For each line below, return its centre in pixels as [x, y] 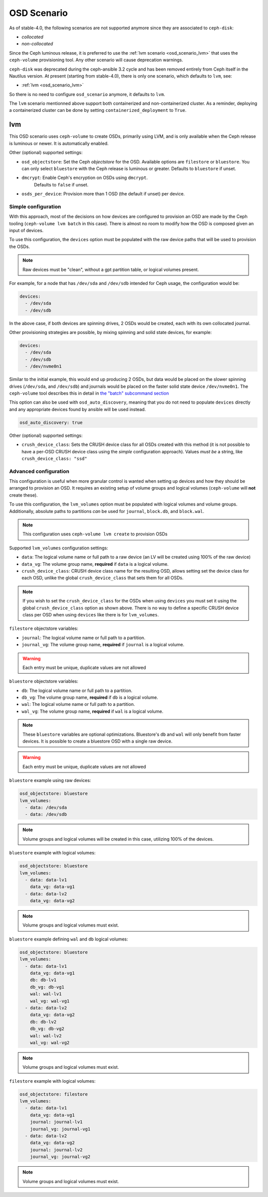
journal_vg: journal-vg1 [60, 1129]
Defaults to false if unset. [61, 184]
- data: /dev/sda [46, 807]
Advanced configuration [39, 471]
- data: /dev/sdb [46, 814]
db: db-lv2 [43, 1022]
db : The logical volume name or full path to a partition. [77, 690]
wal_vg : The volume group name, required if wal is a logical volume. [93, 711]
